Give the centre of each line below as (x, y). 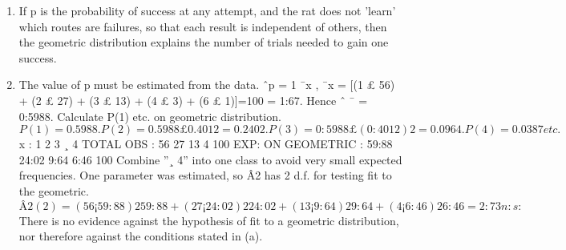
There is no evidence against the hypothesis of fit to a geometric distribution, (209, 220)
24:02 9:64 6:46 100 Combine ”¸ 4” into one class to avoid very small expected (210, 159)
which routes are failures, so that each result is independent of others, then (203, 26)
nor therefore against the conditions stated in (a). (141, 236)
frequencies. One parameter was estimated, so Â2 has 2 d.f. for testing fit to (205, 175)
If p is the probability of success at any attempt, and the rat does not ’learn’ (207, 10)
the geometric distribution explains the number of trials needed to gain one (204, 42)
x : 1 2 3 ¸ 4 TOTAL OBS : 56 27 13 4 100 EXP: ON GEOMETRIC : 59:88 (206, 144)
